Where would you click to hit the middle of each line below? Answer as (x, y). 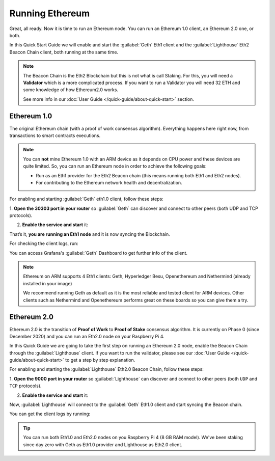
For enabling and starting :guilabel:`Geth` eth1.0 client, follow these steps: (87, 199)
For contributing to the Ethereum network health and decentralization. (109, 182)
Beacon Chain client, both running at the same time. (64, 52)
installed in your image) (48, 283)
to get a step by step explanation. (100, 360)
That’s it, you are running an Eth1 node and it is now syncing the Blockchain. (90, 234)
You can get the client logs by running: (50, 414)
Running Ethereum (50, 13)
